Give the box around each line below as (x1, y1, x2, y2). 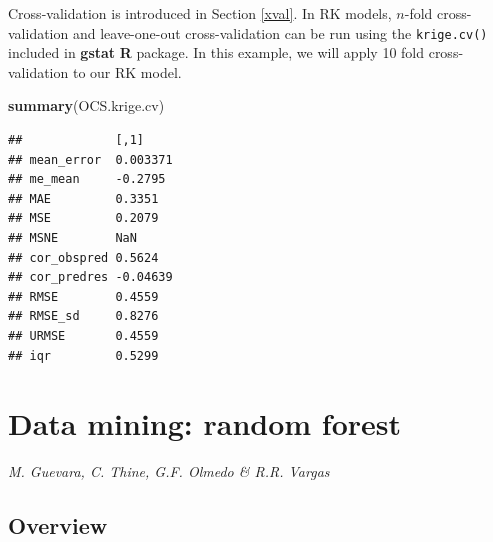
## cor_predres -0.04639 (8, 270, 173, 285)
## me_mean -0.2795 (8, 172, 166, 187)
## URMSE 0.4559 (8, 328, 159, 343)
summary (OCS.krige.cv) (8, 95, 165, 116)
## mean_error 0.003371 (8, 152, 173, 167)
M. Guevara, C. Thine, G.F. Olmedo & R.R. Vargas (8, 461, 330, 482)
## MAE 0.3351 (8, 191, 159, 206)
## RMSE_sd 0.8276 (8, 309, 159, 324)
